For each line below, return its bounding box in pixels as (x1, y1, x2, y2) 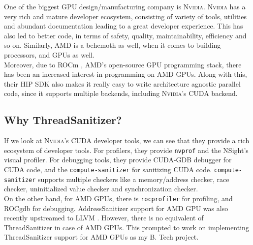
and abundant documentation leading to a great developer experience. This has (4, 21, 243, 31)
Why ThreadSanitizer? (4, 112, 122, 127)
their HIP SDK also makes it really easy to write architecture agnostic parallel (4, 78, 241, 89)
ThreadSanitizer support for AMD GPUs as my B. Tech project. (4, 232, 199, 242)
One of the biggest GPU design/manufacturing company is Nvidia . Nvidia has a (4, 1, 246, 11)
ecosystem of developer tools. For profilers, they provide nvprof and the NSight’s (4, 145, 249, 155)
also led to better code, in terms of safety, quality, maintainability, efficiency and (4, 30, 247, 40)
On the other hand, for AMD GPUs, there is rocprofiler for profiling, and (4, 193, 233, 203)
